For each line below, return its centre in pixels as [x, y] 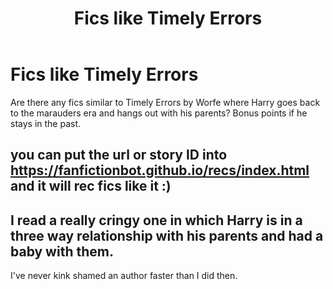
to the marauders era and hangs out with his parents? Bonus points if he [159, 113]
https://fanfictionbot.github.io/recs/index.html [160, 170]
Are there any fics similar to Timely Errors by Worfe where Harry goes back [165, 102]
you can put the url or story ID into [119, 155]
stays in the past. [46, 123]
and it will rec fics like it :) [91, 186]
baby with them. [62, 251]
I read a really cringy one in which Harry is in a [156, 220]
